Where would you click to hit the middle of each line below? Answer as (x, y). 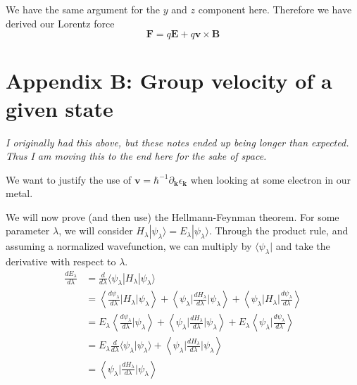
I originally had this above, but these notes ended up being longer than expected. (177, 142)
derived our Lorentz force (60, 23)
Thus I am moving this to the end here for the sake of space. (136, 156)
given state (60, 108)
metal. (19, 193)
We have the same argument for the (83, 9)
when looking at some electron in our (271, 179)
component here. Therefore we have (275, 9)
